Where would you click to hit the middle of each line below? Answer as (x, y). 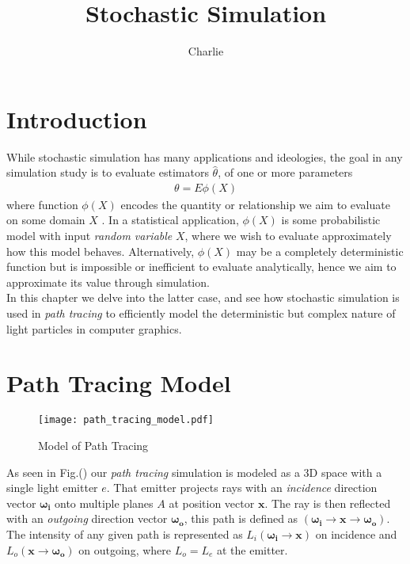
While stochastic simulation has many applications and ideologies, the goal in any (205, 156)
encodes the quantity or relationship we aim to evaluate (255, 204)
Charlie (206, 51)
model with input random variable (89, 236)
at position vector (212, 503)
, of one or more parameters (285, 172)
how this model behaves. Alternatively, (101, 251)
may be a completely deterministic (320, 251)
